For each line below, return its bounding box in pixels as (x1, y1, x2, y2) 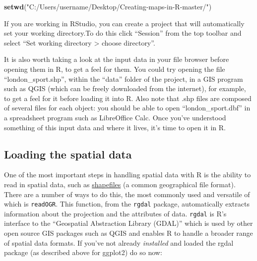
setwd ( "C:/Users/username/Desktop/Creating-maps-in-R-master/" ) (4, 1, 212, 11)
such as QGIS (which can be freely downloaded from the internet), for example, (4, 83, 246, 94)
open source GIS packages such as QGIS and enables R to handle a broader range (4, 228, 253, 238)
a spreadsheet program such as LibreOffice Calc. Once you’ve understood (4, 112, 226, 122)
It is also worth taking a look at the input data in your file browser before (4, 54, 229, 64)
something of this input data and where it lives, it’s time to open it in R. (4, 122, 226, 132)
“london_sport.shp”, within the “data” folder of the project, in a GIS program (4, 73, 243, 84)
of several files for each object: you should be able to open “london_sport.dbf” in (4, 103, 251, 113)
